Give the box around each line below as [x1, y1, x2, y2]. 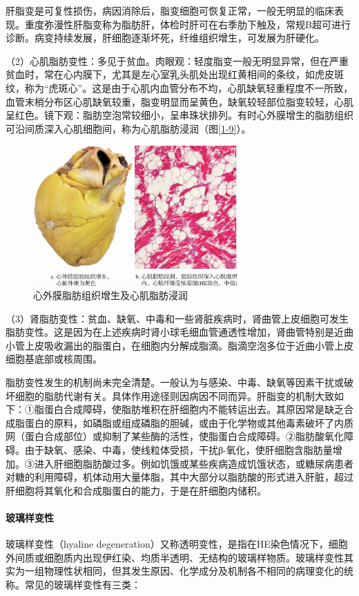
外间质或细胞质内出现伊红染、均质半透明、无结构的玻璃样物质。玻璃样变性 [6, 550, 344, 564]
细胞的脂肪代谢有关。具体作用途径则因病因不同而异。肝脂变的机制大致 [14, 388, 334, 403]
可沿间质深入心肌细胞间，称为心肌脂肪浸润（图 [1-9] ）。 [6, 121, 251, 135]
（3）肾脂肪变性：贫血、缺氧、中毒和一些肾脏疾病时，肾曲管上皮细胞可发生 [6, 311, 349, 325]
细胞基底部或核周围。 [6, 352, 102, 366]
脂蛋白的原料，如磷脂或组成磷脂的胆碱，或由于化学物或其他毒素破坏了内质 [14, 415, 353, 430]
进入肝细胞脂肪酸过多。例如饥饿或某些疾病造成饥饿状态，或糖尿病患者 [34, 456, 353, 470]
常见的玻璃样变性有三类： [24, 577, 141, 591]
